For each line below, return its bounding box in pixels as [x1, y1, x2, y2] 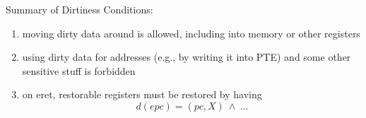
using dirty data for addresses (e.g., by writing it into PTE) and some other [22, 49, 351, 64]
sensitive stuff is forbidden [22, 63, 136, 78]
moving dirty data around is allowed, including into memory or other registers [22, 25, 360, 40]
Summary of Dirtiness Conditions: [6, 2, 153, 16]
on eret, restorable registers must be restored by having [22, 87, 262, 102]
